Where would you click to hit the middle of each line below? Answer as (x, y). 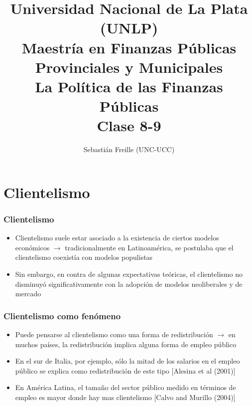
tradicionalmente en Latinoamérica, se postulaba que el (149, 247)
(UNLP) (129, 28)
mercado (28, 294)
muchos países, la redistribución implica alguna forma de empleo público (126, 344)
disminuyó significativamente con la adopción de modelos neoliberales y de (129, 284)
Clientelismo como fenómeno (62, 315)
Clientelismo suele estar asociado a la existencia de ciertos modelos (117, 238)
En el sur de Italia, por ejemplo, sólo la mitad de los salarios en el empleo (127, 361)
